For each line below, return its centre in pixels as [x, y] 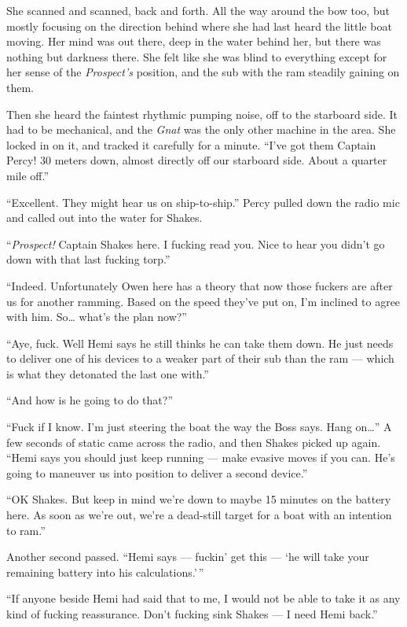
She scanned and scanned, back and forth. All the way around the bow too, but [198, 10]
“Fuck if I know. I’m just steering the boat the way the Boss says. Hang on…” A [199, 427]
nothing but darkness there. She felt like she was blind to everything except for [197, 56]
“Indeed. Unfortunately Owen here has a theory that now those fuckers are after [200, 285]
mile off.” [28, 175]
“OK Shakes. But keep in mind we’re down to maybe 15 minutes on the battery [199, 499]
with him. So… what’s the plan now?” [97, 317]
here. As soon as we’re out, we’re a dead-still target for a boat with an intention [199, 515]
